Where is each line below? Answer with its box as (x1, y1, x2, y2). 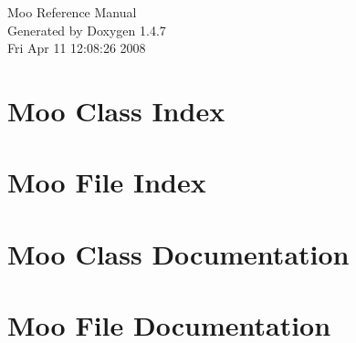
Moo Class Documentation (7, 234, 350, 272)
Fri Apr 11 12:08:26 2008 (7, 38, 146, 57)
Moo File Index (7, 163, 206, 201)
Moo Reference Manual (7, 3, 137, 21)
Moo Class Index (7, 91, 225, 129)
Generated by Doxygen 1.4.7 (7, 20, 166, 39)
